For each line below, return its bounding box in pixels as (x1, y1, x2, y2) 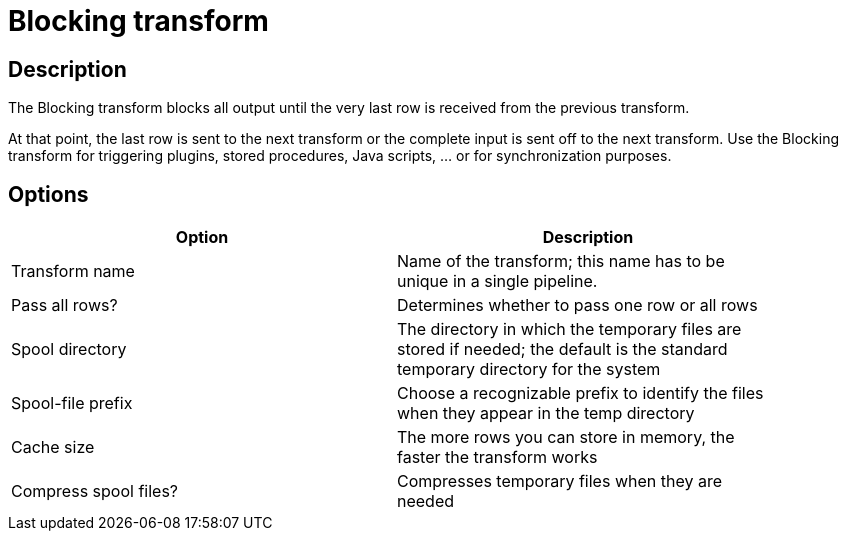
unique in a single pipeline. (397, 271, 598, 292)
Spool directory (11, 339, 127, 360)
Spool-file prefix (11, 393, 133, 414)
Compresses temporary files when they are (397, 471, 722, 492)
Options (8, 181, 89, 207)
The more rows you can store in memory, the (397, 427, 735, 448)
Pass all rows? (11, 295, 118, 316)
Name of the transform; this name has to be (397, 251, 725, 272)
